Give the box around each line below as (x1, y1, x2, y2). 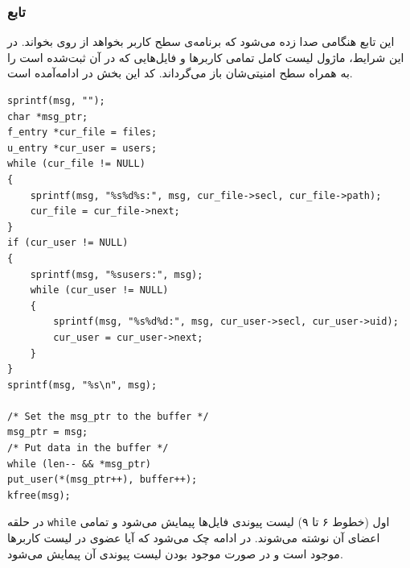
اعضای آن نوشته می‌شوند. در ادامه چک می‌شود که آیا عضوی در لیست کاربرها (7, 529, 380, 546)
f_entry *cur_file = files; (7, 126, 158, 139)
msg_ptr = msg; (7, 426, 88, 438)
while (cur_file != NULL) (7, 158, 146, 170)
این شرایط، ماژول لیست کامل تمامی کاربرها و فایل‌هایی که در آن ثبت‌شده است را (7, 48, 404, 65)
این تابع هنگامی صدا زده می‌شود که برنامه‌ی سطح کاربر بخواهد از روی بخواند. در (7, 33, 395, 50)
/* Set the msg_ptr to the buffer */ (7, 410, 209, 422)
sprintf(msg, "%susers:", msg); (30, 268, 203, 280)
